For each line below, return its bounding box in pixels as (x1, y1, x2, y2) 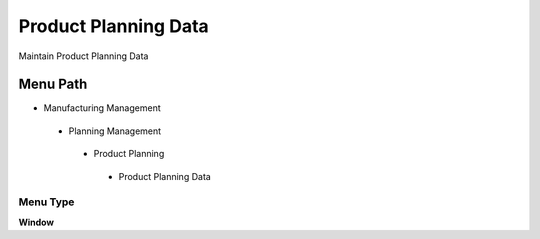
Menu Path (18, 76, 88, 93)
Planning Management (68, 125, 162, 137)
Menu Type (18, 195, 75, 209)
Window (18, 216, 55, 228)
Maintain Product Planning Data (18, 50, 149, 62)
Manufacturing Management (43, 102, 161, 114)
